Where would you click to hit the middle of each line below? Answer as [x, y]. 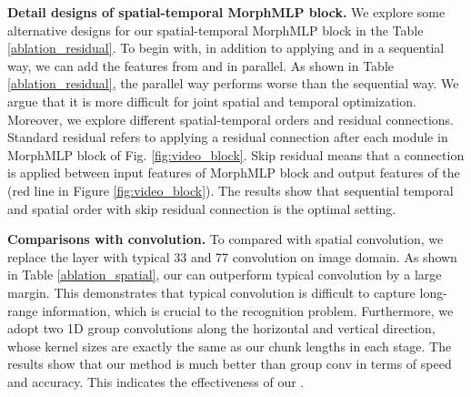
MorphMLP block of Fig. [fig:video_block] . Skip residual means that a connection [236, 154]
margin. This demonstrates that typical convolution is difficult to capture [211, 292]
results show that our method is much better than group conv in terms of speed [230, 364]
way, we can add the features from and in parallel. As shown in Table [201, 65]
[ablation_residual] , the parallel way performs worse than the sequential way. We [233, 83]
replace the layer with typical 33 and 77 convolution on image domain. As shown [232, 256]
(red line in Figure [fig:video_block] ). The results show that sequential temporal [230, 190]
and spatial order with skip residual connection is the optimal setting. [202, 208]
